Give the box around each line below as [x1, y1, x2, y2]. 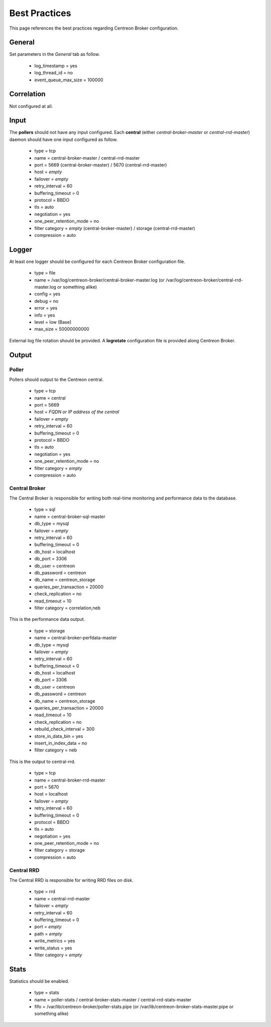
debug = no [34, 298, 59, 304]
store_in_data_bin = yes [34, 733, 83, 739]
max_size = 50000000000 [34, 326, 90, 332]
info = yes [34, 312, 55, 318]
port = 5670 [34, 784, 59, 790]
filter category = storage [34, 847, 85, 853]
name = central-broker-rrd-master [34, 777, 105, 783]
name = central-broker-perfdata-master [34, 635, 117, 641]
